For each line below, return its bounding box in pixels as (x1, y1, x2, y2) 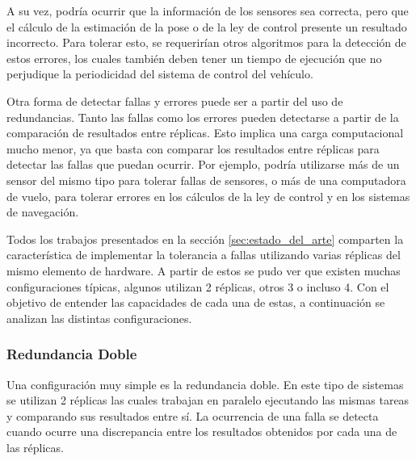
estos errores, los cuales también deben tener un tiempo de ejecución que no (6, 49, 382, 66)
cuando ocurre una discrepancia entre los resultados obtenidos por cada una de (6, 423, 397, 440)
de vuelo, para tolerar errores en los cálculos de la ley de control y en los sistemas (6, 187, 410, 204)
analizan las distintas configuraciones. (6, 309, 192, 326)
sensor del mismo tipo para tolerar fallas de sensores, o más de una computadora (6, 171, 406, 188)
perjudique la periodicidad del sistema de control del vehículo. (6, 65, 313, 82)
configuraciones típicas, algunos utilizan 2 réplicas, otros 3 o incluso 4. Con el (6, 278, 389, 295)
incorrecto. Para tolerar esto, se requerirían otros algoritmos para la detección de (6, 34, 406, 51)
